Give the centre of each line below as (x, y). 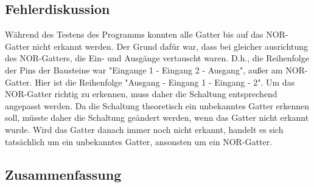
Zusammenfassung (63, 174)
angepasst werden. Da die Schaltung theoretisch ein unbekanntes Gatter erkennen (157, 105)
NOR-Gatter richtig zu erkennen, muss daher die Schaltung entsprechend (141, 94)
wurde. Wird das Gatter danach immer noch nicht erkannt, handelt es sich (144, 129)
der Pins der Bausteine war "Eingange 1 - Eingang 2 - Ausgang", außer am (144, 70)
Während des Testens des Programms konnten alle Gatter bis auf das (134, 34)
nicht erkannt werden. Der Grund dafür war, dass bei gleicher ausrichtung (170, 46)
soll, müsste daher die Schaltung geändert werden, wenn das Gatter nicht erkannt (157, 117)
